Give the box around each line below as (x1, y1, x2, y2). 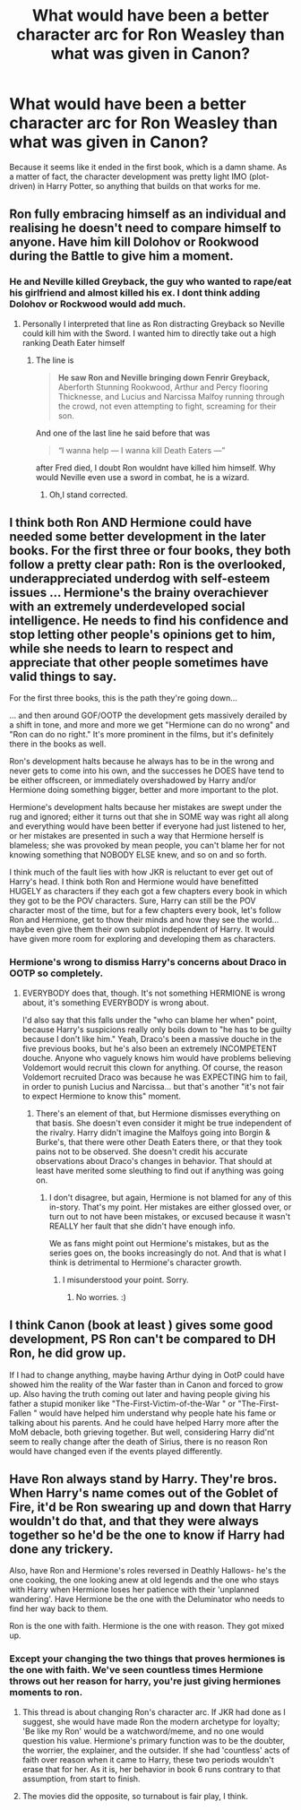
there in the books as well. (9, 738, 107, 749)
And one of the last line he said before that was (35, 427, 211, 438)
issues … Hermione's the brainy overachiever (9, 585, 269, 600)
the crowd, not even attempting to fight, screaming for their (57, 401, 277, 411)
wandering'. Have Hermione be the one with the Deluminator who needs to (9, 1594, 285, 1605)
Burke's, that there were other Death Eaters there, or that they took (35, 1136, 282, 1147)
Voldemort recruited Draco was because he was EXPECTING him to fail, (21, 1072, 288, 1082)
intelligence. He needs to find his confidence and (9, 613, 289, 628)
